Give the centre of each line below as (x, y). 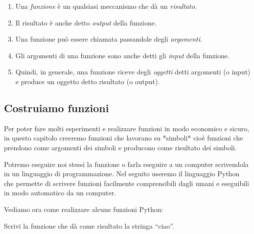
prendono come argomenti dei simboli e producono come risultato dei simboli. (120, 147)
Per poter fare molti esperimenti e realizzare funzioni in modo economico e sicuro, (127, 128)
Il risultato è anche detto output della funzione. (86, 22)
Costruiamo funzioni (57, 107)
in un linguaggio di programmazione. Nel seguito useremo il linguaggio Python (122, 174)
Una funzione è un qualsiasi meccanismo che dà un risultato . (106, 6)
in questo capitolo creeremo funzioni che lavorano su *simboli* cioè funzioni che (124, 138)
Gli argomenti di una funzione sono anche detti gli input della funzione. (122, 55)
